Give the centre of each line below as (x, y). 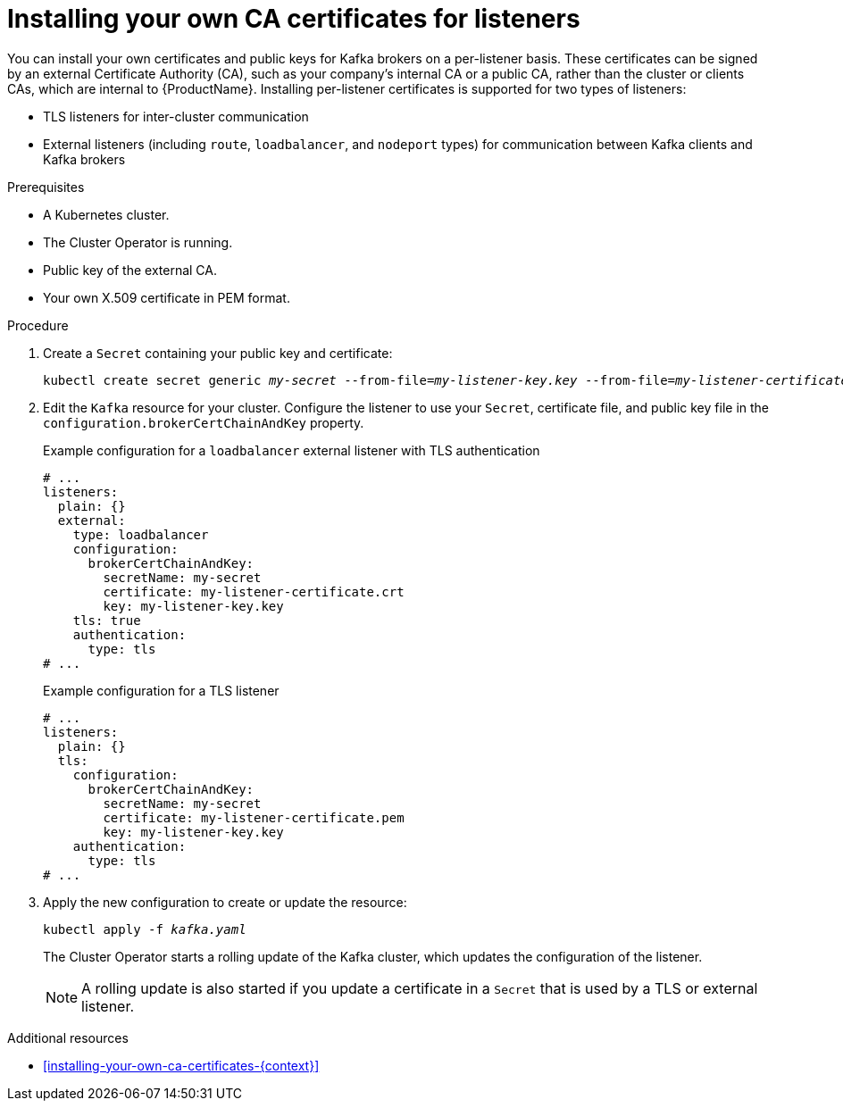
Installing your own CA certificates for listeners (294, 19)
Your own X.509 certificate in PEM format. (167, 297)
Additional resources (68, 1037)
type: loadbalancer (141, 534)
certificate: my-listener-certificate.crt (254, 591)
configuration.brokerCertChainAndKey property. (204, 422)
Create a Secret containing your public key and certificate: (218, 353)
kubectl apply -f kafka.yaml (145, 929)
